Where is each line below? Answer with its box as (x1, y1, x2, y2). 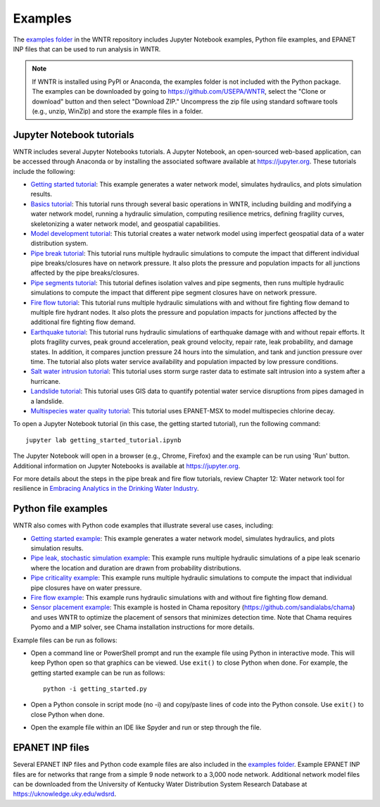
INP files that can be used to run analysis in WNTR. (13, 44, 161, 53)
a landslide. (30, 396, 64, 405)
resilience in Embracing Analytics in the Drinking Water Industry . (13, 484, 200, 493)
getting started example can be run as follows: (30, 668, 165, 677)
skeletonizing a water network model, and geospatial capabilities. (30, 219, 221, 228)
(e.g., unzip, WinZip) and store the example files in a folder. (32, 106, 203, 115)
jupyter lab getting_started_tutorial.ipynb (25, 436, 182, 444)
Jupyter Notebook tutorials (13, 129, 134, 141)
